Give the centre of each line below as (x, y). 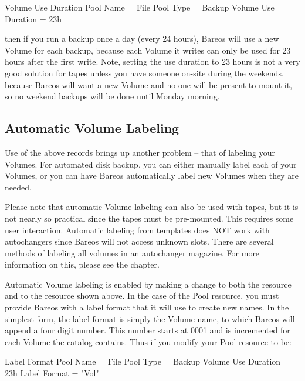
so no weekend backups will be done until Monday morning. (112, 96)
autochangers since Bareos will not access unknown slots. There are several (139, 241)
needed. (18, 187)
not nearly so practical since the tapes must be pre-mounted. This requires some (149, 218)
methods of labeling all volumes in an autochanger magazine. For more (132, 253)
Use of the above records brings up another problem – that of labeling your (140, 152)
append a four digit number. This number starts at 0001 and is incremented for (148, 330)
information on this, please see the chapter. (82, 264)
